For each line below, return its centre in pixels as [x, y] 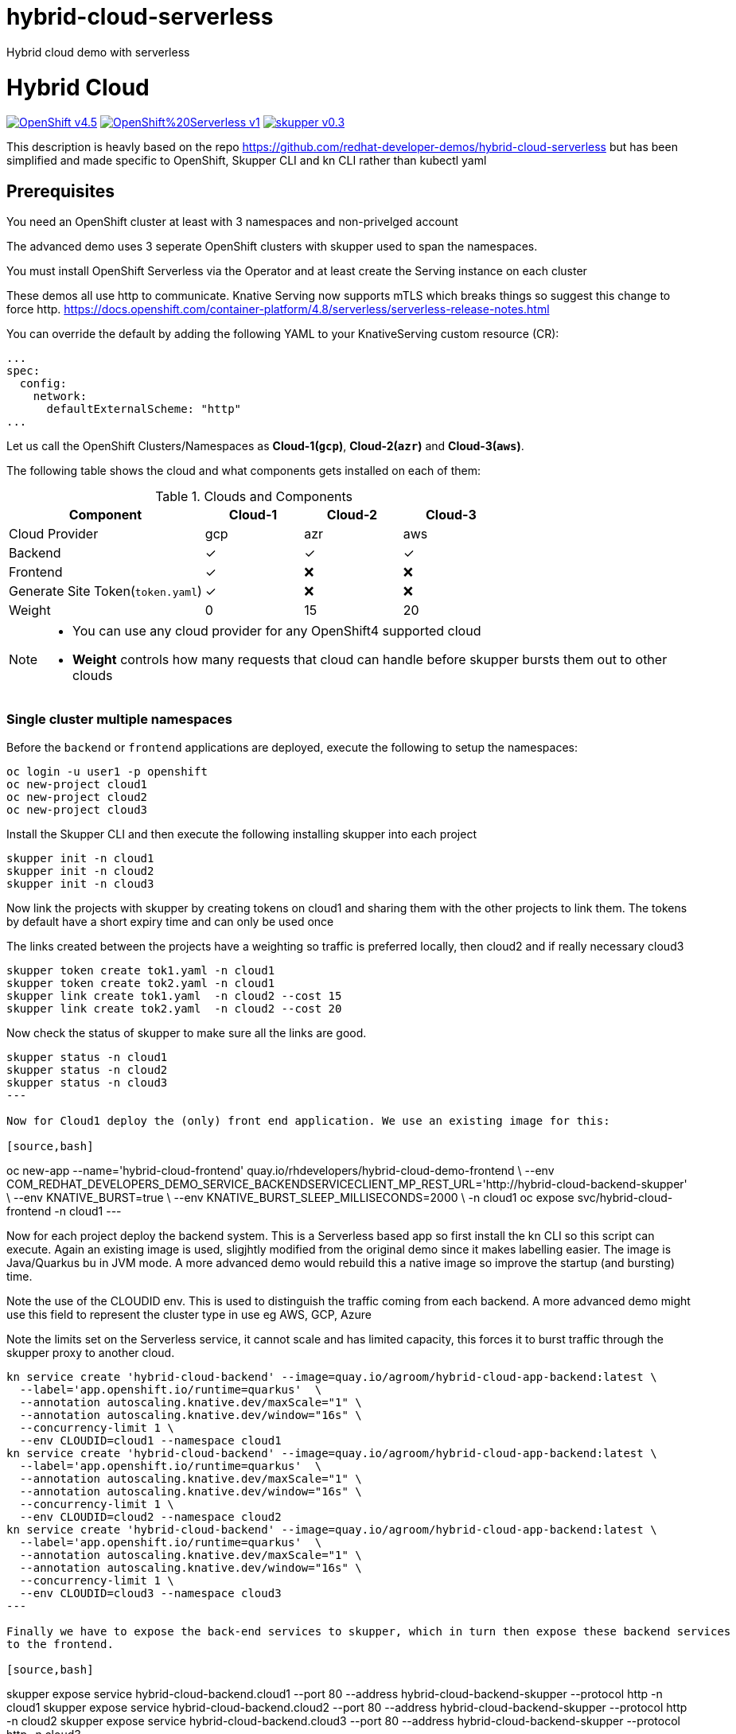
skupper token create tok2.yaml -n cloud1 [141, 983]
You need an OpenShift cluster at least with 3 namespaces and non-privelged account [232, 222]
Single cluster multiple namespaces [119, 719]
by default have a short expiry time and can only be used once [170, 921]
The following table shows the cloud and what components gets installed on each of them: [244, 471]
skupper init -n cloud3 [80, 883]
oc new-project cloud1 [77, 784]
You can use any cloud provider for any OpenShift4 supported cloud [277, 631]
